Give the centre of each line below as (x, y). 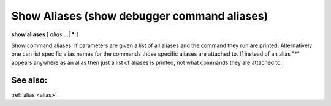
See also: (29, 80)
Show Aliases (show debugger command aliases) (140, 16)
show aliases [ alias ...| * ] (45, 34)
